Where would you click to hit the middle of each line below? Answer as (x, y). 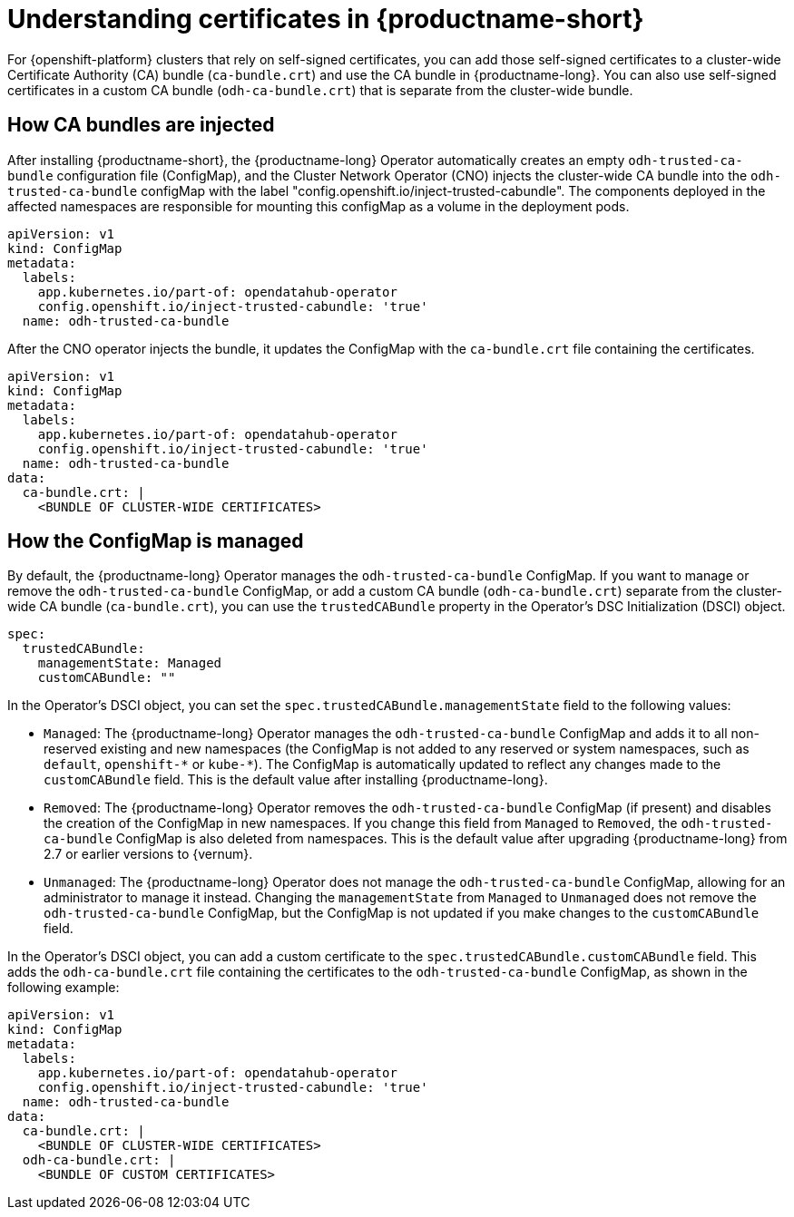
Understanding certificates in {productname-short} (326, 19)
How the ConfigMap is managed (156, 541)
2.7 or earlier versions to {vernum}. (148, 854)
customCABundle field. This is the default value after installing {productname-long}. (296, 780)
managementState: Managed (130, 663)
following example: (64, 988)
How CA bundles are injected (141, 125)
